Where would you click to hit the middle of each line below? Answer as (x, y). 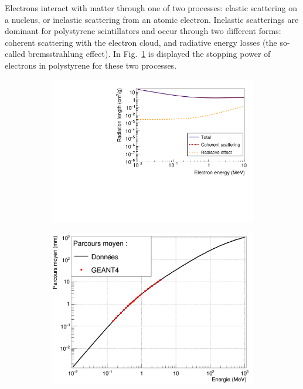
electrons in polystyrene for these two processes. (91, 65)
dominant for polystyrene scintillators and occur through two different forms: (143, 31)
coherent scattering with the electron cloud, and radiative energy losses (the (141, 42)
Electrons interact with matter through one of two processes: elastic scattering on (151, 8)
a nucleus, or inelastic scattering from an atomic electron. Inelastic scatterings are (152, 19)
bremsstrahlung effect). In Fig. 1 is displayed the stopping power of (149, 54)
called (15, 54)
